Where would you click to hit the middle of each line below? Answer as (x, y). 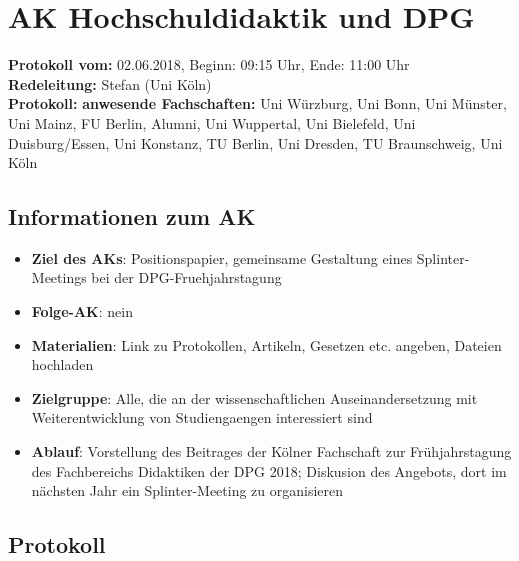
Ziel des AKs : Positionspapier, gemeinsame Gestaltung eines (222, 257)
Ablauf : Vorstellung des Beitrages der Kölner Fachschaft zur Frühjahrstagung (271, 451)
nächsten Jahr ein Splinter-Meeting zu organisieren (187, 490)
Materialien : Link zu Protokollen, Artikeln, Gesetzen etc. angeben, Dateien (266, 344)
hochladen (62, 364)
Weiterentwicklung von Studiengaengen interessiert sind (202, 417)
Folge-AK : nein (82, 311)
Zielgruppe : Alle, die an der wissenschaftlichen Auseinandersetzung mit (254, 397)
